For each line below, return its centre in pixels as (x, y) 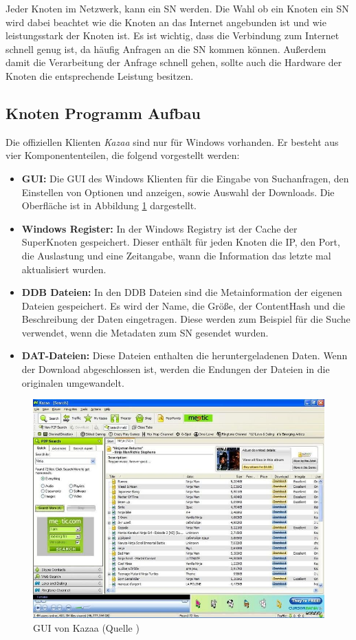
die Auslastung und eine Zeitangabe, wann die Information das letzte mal (176, 255)
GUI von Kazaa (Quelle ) (86, 627)
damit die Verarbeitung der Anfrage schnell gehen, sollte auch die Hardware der (174, 62)
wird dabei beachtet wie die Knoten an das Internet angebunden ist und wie (166, 22)
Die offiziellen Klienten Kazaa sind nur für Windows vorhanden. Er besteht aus (172, 141)
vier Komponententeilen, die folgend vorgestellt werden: (123, 155)
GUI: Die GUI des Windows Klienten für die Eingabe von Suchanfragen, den (185, 178)
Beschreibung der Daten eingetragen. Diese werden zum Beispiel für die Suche (186, 319)
